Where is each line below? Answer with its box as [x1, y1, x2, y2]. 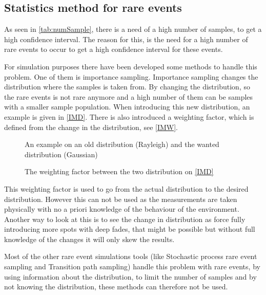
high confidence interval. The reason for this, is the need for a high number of [4, 33, 248, 44]
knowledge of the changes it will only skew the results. [4, 233, 175, 244]
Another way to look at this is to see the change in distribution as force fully [4, 213, 245, 224]
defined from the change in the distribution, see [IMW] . [4, 121, 178, 132]
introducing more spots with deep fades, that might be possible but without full [4, 224, 255, 234]
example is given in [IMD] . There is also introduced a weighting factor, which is [4, 111, 254, 122]
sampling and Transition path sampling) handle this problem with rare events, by [4, 261, 260, 272]
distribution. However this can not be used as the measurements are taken [4, 193, 237, 204]
